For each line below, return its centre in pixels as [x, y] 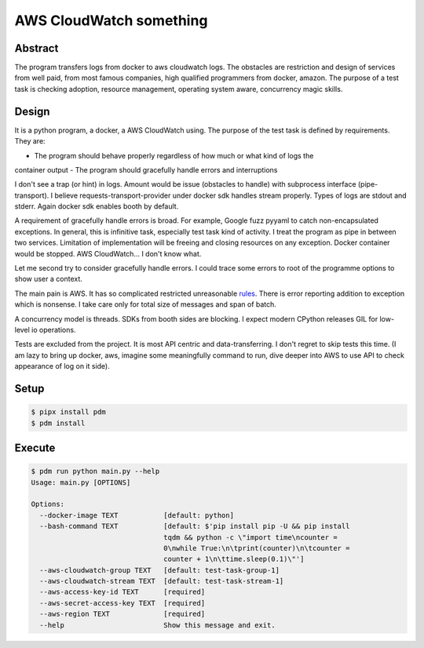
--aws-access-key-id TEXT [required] [122, 592]
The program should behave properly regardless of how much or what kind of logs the [174, 155]
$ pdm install [58, 423]
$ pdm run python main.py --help [95, 471]
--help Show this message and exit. [157, 625]
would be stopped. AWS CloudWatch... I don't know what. [108, 253]
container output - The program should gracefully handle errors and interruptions [146, 169]
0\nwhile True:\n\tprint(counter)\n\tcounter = [257, 548]
